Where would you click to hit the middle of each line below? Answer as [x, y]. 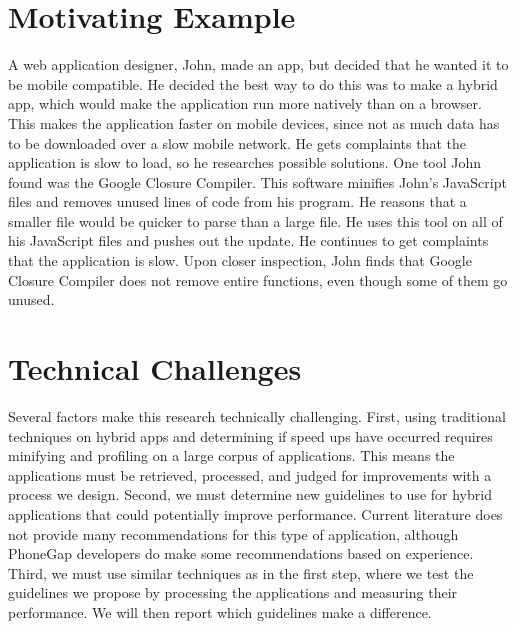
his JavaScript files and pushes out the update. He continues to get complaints [248, 240]
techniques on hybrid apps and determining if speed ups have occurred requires [250, 435]
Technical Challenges [155, 368]
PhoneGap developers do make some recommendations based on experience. [241, 553]
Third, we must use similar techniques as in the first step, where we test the [241, 572]
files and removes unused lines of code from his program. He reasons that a [237, 201]
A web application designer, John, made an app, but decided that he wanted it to [258, 64]
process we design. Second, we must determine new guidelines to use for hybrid [250, 494]
